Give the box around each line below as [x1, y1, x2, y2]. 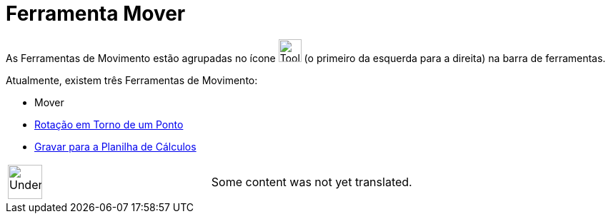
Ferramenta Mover [6, 1, 186, 26]
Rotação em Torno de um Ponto [34, 118, 184, 131]
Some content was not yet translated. [211, 174, 412, 189]
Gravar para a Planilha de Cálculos [34, 140, 197, 153]
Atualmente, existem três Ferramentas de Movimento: [6, 73, 258, 86]
